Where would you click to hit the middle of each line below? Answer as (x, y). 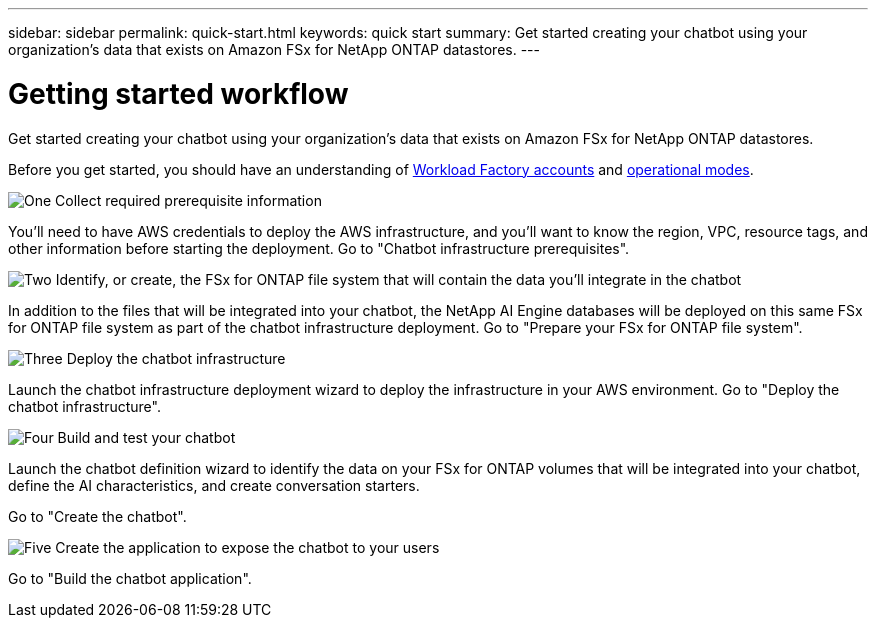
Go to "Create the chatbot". (97, 516)
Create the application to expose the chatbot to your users (247, 547)
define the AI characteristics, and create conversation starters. (214, 485)
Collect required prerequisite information (188, 200)
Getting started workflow (178, 93)
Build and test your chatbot (146, 437)
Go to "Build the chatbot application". (130, 578)
